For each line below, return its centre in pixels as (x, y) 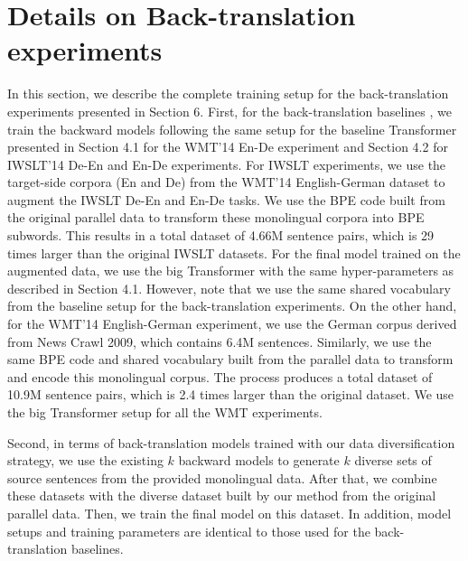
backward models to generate (259, 460)
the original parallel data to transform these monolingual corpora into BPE (216, 217)
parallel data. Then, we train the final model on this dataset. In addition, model (229, 513)
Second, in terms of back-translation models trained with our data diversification (231, 442)
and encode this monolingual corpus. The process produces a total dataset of (220, 376)
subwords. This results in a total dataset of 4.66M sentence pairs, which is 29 (221, 235)
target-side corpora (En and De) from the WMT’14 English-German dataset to (226, 182)
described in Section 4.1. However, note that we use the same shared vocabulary (229, 288)
